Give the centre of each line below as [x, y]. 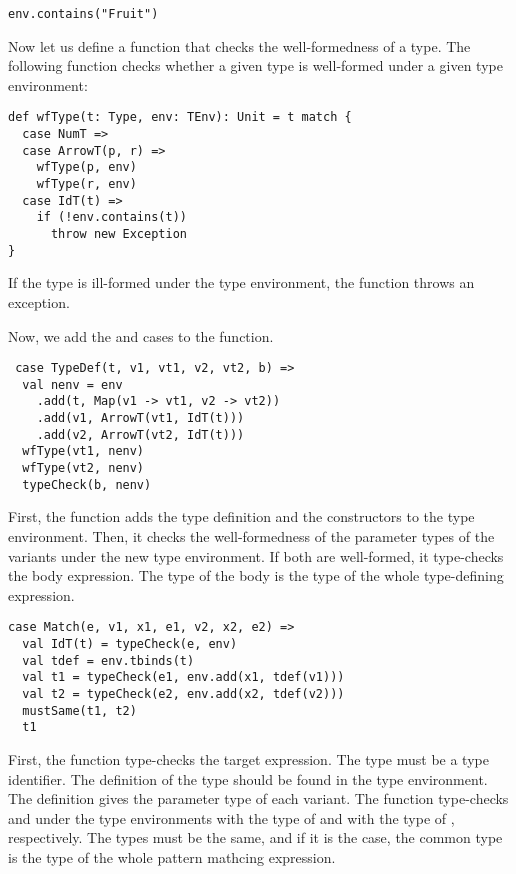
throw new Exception [118, 234]
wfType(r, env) [86, 184]
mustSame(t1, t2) [79, 710]
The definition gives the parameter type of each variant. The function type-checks [258, 798]
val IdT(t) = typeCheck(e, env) [130, 644]
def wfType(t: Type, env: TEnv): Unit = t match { [180, 117]
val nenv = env [72, 384]
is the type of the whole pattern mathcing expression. [172, 856]
